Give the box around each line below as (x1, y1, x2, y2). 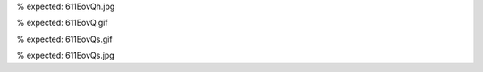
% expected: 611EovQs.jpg (16, 50, 115, 61)
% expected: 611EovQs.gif (16, 34, 113, 44)
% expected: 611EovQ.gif (16, 18, 108, 28)
